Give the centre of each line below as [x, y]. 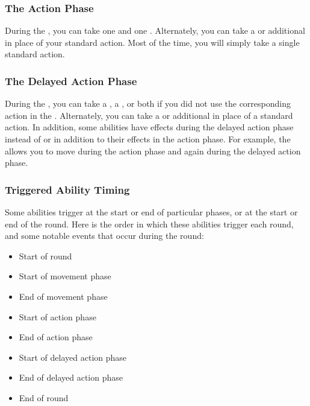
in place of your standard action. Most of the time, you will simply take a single [152, 42]
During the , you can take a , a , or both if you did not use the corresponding [148, 103]
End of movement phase [63, 296]
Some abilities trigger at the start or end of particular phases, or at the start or [151, 212]
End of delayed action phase [71, 377]
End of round [44, 397]
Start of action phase [57, 316]
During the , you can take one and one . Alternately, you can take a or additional [155, 30]
